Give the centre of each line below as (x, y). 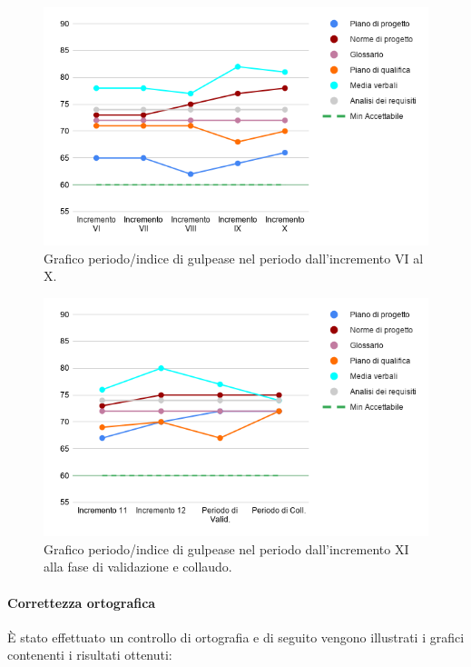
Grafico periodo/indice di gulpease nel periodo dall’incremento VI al (234, 258)
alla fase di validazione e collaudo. (138, 567)
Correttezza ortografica (82, 602)
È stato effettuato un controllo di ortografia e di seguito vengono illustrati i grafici (236, 637)
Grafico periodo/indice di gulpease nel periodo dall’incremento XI (226, 548)
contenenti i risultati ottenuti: (90, 655)
